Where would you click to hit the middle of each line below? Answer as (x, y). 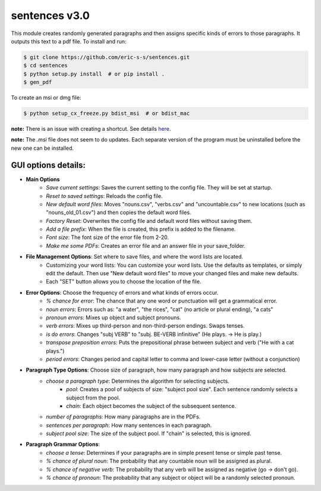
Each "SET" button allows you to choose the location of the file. (124, 282)
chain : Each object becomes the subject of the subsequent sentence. (151, 406)
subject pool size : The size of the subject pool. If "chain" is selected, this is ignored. (149, 433)
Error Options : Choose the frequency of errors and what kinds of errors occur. (122, 292)
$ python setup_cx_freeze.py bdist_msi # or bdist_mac (107, 114)
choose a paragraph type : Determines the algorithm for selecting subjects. (138, 381)
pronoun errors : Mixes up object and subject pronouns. (114, 317)
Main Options (43, 179)
